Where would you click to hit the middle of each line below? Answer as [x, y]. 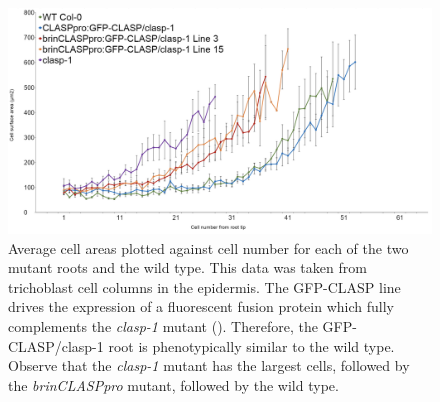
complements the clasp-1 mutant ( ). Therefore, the [163, 326]
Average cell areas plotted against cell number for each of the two [208, 247]
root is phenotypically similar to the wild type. [251, 345]
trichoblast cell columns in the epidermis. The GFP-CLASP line [204, 286]
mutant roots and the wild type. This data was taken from [187, 267]
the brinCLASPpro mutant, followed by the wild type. [173, 384]
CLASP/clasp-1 [56, 345]
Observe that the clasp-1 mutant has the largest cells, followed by [209, 365]
